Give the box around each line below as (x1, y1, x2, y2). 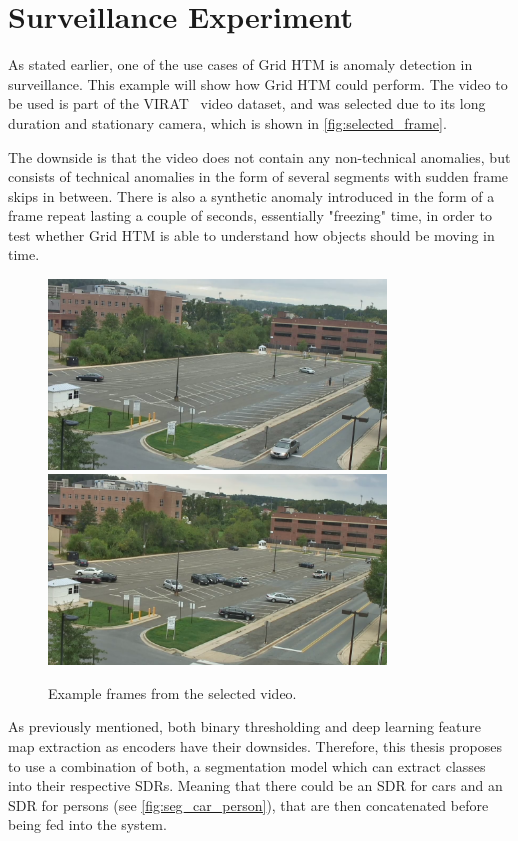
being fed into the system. (8, 814, 167, 835)
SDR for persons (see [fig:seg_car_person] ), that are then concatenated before (8, 794, 489, 815)
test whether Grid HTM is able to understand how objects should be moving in (8, 224, 495, 245)
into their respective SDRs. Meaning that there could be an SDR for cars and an (8, 775, 503, 796)
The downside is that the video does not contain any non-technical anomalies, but (8, 146, 511, 167)
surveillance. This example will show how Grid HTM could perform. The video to (8, 73, 508, 94)
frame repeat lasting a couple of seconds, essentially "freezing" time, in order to (8, 205, 492, 226)
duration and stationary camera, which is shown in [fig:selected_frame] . (8, 112, 447, 133)
